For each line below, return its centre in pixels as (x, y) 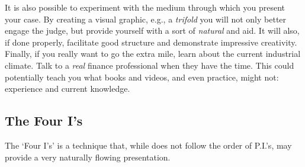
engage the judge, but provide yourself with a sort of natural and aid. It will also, (152, 30)
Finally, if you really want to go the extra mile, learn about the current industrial (153, 54)
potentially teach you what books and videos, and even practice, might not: (142, 77)
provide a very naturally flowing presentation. (88, 157)
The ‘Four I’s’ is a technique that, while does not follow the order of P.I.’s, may (148, 145)
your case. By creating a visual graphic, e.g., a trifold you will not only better (146, 19)
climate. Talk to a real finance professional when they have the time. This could (150, 65)
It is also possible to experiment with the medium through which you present (145, 7)
